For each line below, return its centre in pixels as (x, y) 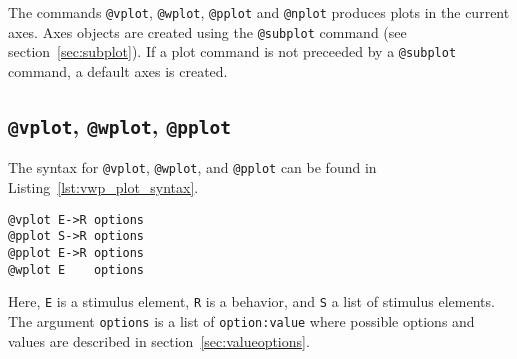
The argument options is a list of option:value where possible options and (241, 320)
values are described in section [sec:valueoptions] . (159, 340)
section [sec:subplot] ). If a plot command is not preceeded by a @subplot (232, 51)
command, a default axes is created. (118, 70)
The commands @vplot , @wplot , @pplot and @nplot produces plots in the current (259, 12)
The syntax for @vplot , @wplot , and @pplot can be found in (192, 167)
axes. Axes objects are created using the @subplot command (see (207, 31)
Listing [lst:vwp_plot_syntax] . (103, 187)
